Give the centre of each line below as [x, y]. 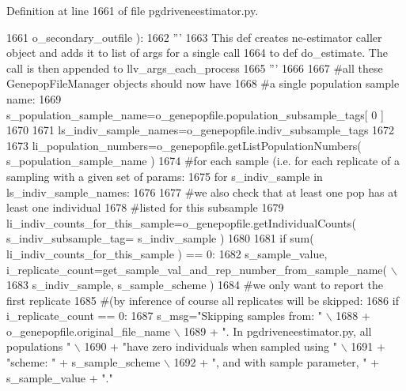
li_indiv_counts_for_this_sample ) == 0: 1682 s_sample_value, [167, 253]
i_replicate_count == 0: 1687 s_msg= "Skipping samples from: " [164, 316]
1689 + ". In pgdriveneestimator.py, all [278, 331]
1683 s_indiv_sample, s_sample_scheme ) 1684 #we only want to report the [195, 285]
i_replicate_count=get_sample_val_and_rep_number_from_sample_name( [197, 269]
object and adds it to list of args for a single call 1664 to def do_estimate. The [197, 53]
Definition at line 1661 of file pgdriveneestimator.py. [133, 10]
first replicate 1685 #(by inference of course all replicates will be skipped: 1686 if [203, 300]
